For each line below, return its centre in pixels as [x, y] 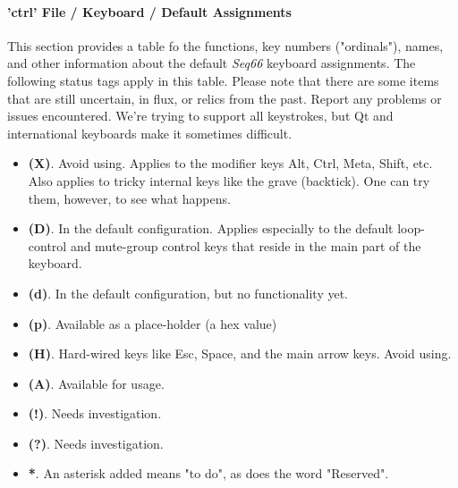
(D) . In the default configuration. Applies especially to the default [211, 228]
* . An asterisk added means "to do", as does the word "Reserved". [208, 473]
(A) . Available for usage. [96, 383]
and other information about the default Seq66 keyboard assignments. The [212, 63]
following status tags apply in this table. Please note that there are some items [223, 80]
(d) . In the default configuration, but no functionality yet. [188, 293]
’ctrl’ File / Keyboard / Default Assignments [149, 11]
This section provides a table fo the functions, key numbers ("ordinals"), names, [225, 45]
